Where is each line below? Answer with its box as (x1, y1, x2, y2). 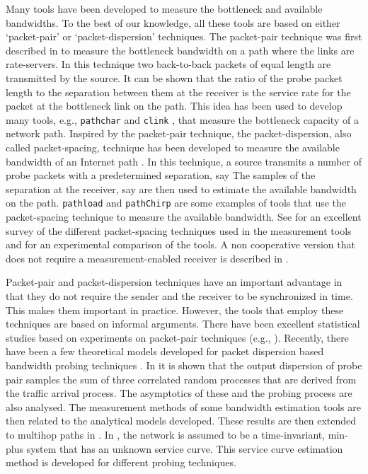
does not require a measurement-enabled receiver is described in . (6, 250, 289, 265)
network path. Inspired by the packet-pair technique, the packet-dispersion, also (6, 126, 352, 141)
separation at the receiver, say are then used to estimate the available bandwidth (6, 181, 357, 196)
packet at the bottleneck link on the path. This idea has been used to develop (6, 98, 343, 113)
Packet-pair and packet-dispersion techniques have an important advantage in (6, 274, 343, 289)
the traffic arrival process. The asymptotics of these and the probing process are (6, 386, 352, 400)
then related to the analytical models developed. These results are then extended (6, 413, 357, 428)
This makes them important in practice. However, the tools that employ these (6, 302, 344, 317)
